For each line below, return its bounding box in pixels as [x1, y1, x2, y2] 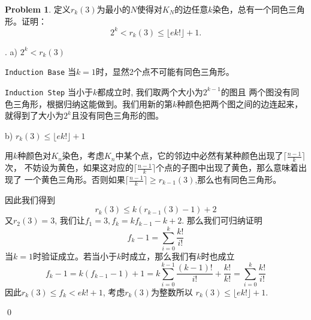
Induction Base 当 [5, 65, 76, 78]
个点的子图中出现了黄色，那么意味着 [155, 161, 298, 174]
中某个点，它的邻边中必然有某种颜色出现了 [115, 149, 283, 162]
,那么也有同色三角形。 [195, 173, 282, 186]
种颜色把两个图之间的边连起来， [177, 97, 303, 110]
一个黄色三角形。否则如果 [24, 173, 125, 186]
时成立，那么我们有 [121, 250, 197, 262]
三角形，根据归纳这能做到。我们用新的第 [13, 97, 173, 110]
